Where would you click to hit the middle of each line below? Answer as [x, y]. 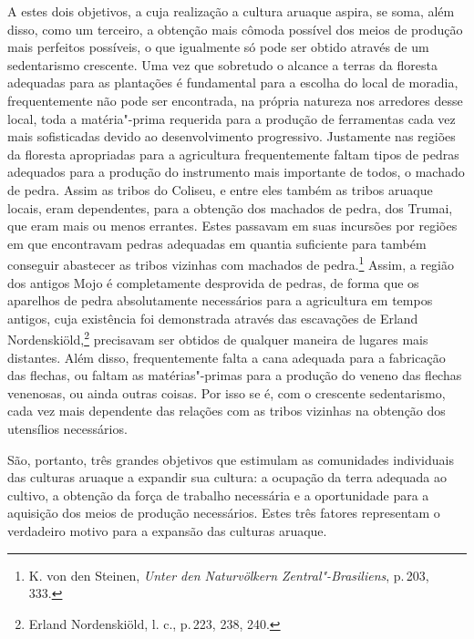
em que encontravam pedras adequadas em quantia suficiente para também [217, 243]
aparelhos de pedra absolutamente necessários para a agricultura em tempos [220, 300]
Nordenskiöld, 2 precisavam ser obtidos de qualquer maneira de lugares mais [218, 338]
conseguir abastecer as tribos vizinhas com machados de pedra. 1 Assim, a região [231, 263]
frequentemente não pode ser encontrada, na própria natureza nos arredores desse [235, 100]
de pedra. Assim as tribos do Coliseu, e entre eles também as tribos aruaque [220, 189]
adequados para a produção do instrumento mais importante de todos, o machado [236, 172]
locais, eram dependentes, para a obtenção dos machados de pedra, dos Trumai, [230, 207]
